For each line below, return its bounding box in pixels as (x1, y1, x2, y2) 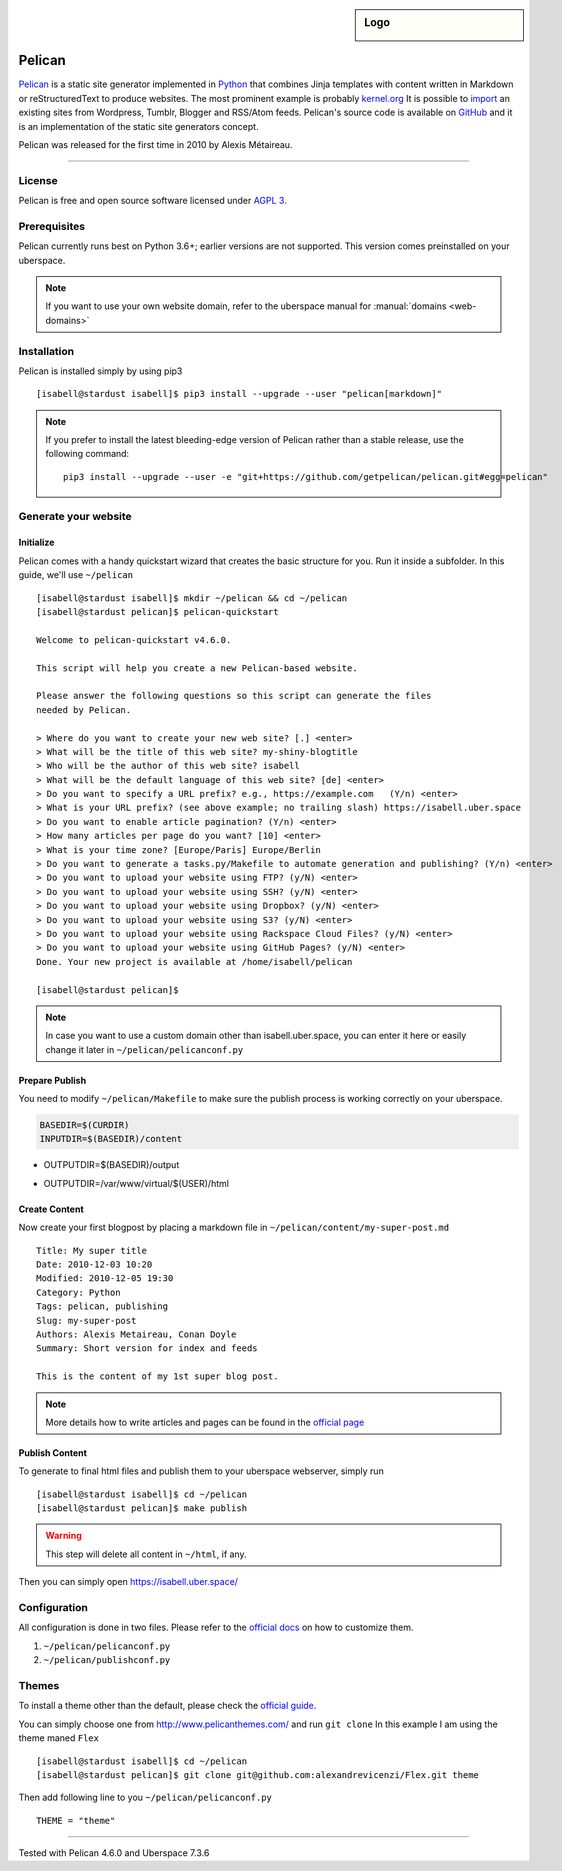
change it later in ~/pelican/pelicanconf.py (45, 1043, 244, 1055)
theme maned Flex (18, 1732, 100, 1744)
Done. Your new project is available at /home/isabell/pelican (36, 956, 353, 967)
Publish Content (18, 1446, 87, 1459)
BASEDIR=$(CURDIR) (39, 1120, 130, 1131)
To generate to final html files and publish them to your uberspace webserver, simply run (18, 1465, 384, 1477)
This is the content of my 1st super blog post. (36, 1371, 279, 1382)
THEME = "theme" (36, 1815, 116, 1826)
